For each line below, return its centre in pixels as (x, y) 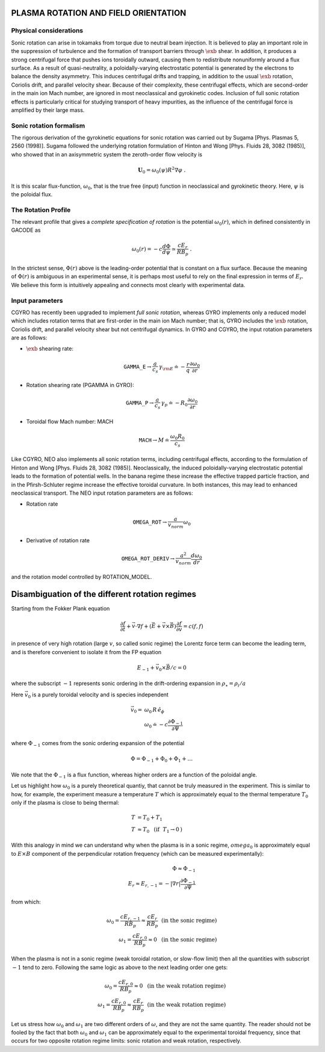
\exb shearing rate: (50, 348)
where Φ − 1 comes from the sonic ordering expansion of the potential (98, 744)
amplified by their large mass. (48, 110)
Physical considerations (47, 31)
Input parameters (37, 300)
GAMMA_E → (138, 367)
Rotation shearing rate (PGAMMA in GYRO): (80, 385)
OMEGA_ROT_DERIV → (148, 558)
